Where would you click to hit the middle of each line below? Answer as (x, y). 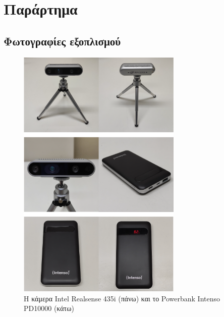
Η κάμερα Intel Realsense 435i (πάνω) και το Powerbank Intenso (122, 298)
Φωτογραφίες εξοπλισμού (62, 41)
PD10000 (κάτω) (49, 308)
